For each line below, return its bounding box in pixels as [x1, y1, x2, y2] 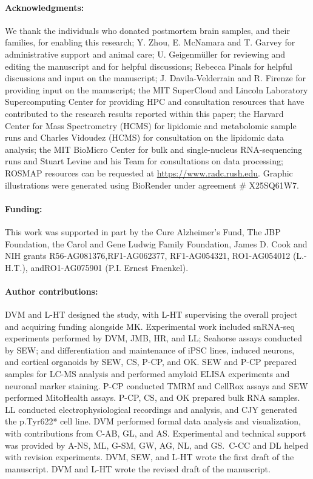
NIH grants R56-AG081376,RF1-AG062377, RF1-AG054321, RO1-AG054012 [5, 249, 291, 262]
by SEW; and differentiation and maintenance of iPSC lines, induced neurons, [5, 343, 295, 356]
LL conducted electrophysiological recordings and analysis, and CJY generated [5, 403, 297, 415]
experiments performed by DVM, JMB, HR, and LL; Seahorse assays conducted [5, 332, 303, 344]
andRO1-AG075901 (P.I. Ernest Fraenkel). [30, 261, 189, 273]
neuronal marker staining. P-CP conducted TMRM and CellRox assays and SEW [5, 379, 308, 392]
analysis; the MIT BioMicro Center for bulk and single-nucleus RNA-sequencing [5, 142, 303, 155]
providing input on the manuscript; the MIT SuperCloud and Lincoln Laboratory [5, 83, 308, 96]
